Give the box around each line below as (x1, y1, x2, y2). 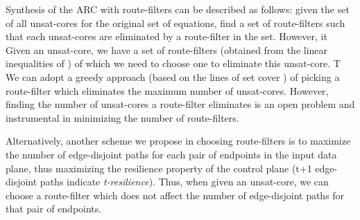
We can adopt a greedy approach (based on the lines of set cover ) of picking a (6, 69, 340, 84)
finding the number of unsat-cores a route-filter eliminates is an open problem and (6, 97, 355, 111)
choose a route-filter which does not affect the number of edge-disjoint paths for (6, 187, 345, 202)
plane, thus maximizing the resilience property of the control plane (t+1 (6, 161, 312, 175)
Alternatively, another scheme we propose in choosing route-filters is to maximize (6, 134, 351, 148)
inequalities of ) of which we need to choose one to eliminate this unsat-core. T (6, 56, 341, 71)
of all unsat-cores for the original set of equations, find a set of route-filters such (6, 15, 345, 30)
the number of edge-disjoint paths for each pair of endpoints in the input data (6, 147, 337, 161)
